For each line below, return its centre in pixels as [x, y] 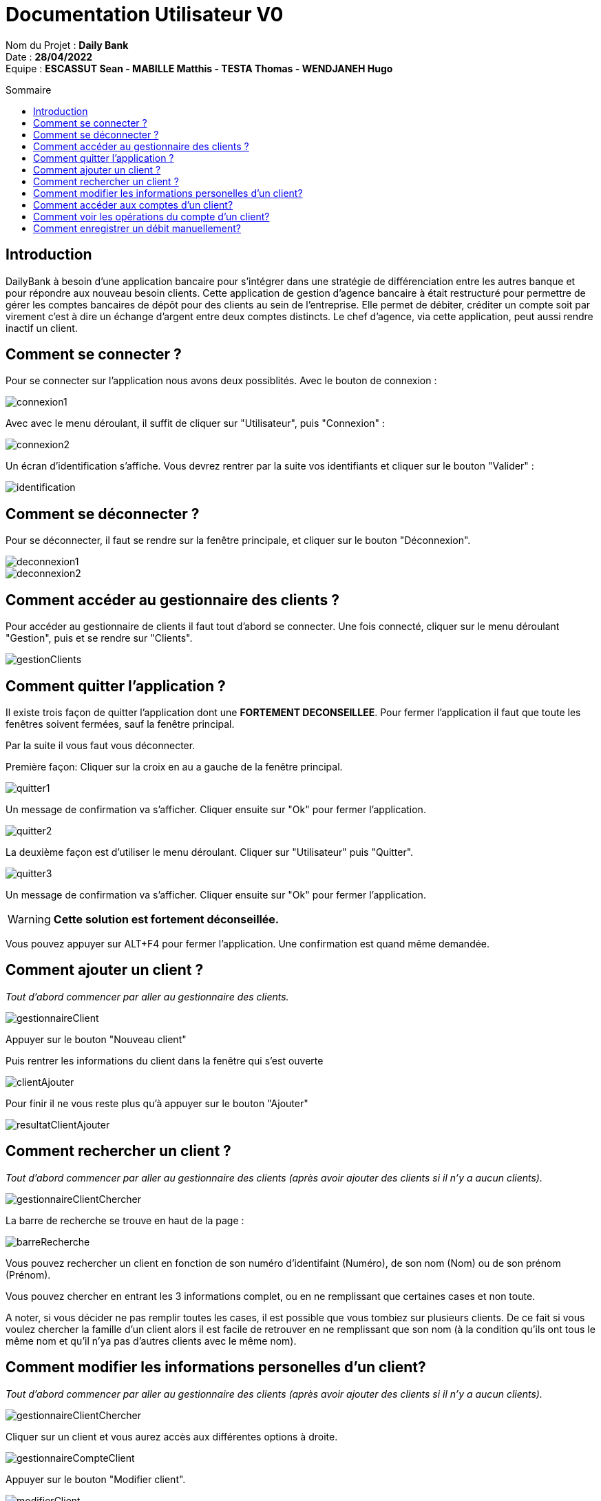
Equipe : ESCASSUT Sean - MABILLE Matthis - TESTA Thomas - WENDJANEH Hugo [199, 68]
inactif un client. [42, 328]
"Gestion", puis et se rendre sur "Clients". [99, 638]
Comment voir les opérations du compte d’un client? [151, 216]
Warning [29, 919]
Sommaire [29, 90]
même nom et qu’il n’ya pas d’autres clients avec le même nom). [151, 1341]
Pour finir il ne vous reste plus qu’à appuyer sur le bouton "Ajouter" [157, 1103]
